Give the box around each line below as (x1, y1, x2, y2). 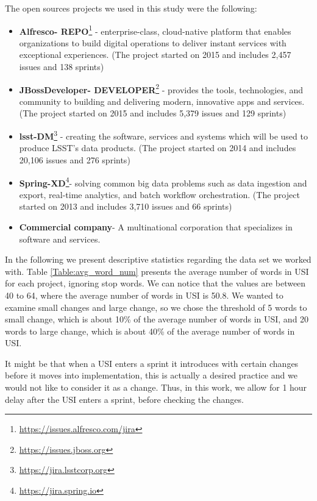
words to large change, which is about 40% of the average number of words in (5, 324, 295, 337)
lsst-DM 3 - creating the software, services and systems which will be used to (19, 128, 308, 142)
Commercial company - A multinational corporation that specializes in (19, 220, 293, 233)
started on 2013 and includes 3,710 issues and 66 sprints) (19, 200, 232, 213)
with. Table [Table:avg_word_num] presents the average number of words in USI (5, 265, 309, 277)
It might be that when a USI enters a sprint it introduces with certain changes (5, 357, 299, 369)
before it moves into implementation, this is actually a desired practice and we (5, 369, 297, 382)
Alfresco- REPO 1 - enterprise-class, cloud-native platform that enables (19, 23, 291, 37)
